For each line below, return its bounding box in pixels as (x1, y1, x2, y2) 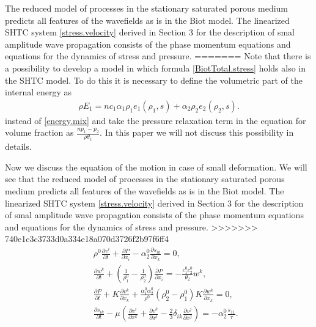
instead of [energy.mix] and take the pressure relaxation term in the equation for (5, 114, 306, 127)
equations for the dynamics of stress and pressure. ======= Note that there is (5, 50, 311, 62)
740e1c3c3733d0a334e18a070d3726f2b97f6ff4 (5, 232, 169, 245)
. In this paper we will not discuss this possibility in (100, 126, 294, 139)
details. (5, 140, 32, 153)
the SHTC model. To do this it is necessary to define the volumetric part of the (5, 73, 303, 86)
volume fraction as (5, 126, 74, 139)
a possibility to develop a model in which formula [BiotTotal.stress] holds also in (5, 61, 306, 74)
